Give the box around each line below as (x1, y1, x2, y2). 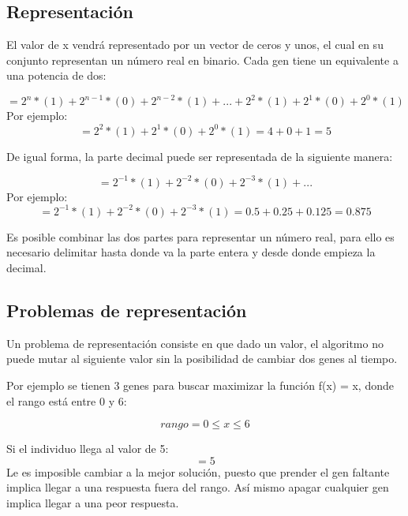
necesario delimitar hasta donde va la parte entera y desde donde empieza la (6, 244, 376, 260)
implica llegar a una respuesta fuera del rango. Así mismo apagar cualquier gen (6, 479, 389, 495)
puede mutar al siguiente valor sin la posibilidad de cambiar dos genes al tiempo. (6, 350, 398, 367)
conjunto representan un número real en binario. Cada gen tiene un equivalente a (6, 51, 399, 68)
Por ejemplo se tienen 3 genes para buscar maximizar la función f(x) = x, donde (6, 376, 394, 393)
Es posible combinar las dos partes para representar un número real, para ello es (6, 228, 395, 245)
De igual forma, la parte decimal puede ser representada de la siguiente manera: (6, 148, 393, 164)
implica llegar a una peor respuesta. (6, 494, 179, 510)
